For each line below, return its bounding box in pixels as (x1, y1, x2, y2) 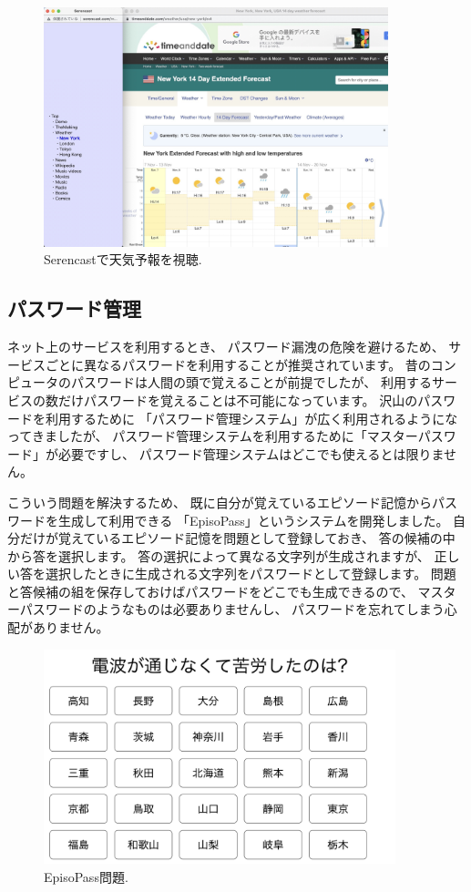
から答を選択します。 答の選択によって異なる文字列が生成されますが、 (7, 546, 430, 565)
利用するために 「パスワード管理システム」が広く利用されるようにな (45, 408, 458, 427)
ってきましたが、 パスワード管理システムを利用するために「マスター (7, 426, 418, 446)
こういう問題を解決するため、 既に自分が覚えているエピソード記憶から (7, 492, 432, 511)
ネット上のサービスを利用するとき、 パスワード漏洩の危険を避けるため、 (7, 337, 445, 356)
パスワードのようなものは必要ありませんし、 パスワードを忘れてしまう (19, 600, 445, 619)
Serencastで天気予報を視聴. (44, 250, 202, 269)
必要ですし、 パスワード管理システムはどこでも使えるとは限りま (57, 444, 444, 463)
